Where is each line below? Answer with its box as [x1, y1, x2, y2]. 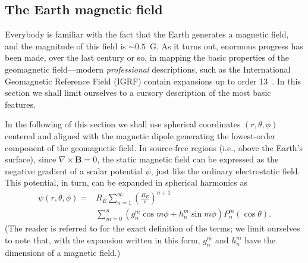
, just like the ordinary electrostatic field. [150, 164, 300, 177]
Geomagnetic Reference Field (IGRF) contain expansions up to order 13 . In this [5, 74, 301, 87]
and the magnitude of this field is [5, 39, 126, 52]
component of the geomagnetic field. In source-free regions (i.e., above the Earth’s [5, 141, 303, 154]
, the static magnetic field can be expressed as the [97, 153, 279, 165]
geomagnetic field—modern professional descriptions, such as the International [5, 62, 291, 75]
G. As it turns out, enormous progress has [149, 39, 303, 52]
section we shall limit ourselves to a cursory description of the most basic [5, 86, 271, 99]
